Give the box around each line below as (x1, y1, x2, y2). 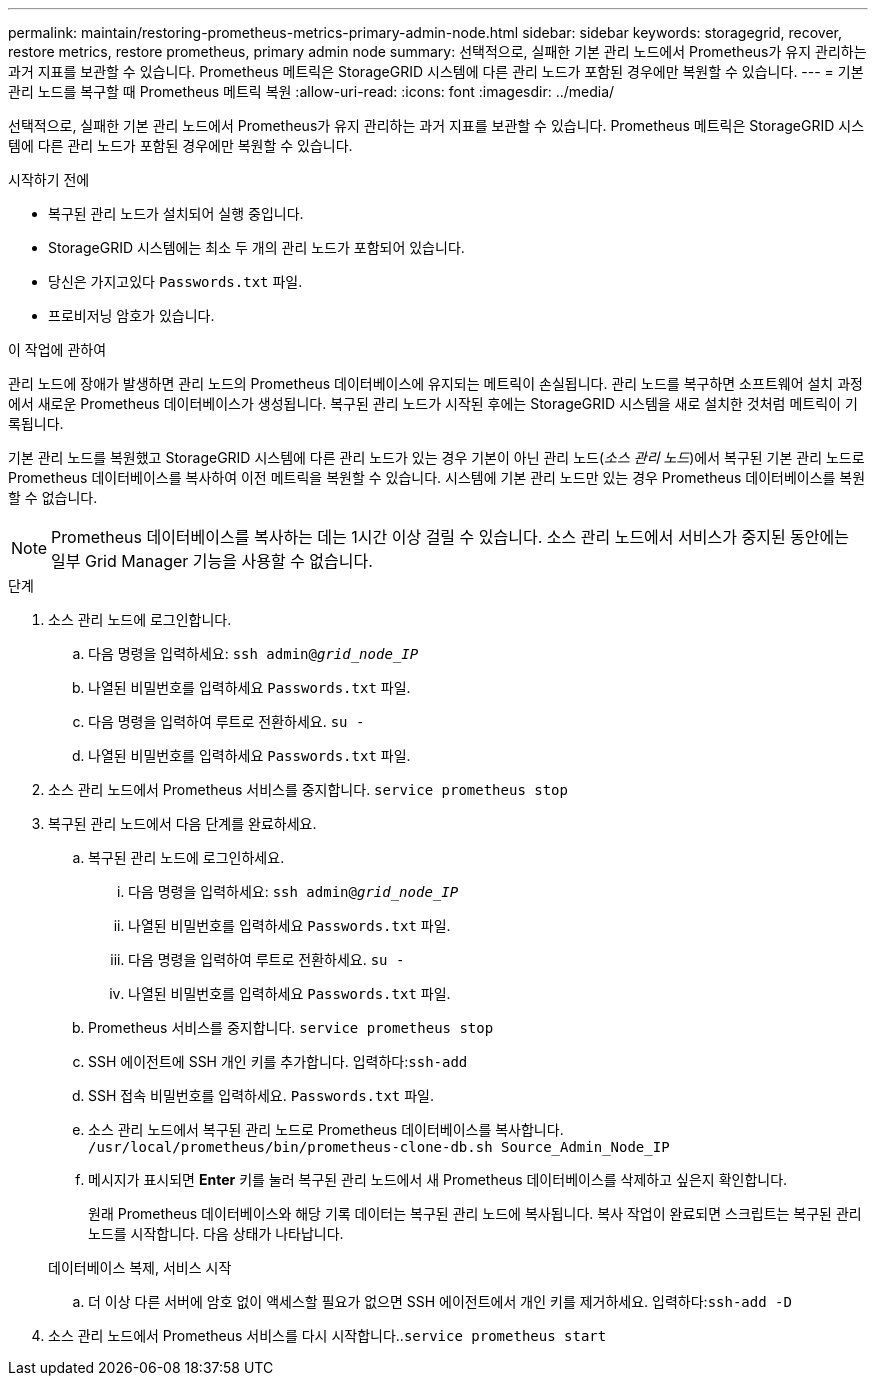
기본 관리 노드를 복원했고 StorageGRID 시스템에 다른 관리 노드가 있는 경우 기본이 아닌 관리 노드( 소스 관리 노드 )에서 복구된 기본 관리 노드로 (8, 449, 865, 466)
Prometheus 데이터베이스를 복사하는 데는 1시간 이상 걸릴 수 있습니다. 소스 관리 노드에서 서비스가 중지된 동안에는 (51, 527, 849, 547)
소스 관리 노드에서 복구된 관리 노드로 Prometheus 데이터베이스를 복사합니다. (88, 1121, 564, 1138)
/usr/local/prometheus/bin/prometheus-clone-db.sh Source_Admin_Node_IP (88, 1139, 670, 1155)
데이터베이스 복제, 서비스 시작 (48, 1259, 232, 1276)
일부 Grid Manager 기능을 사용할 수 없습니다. (51, 551, 373, 571)
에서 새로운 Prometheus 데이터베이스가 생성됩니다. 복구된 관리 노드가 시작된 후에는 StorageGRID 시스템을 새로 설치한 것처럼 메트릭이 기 (8, 395, 858, 412)
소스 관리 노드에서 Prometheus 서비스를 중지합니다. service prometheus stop (48, 781, 568, 798)
